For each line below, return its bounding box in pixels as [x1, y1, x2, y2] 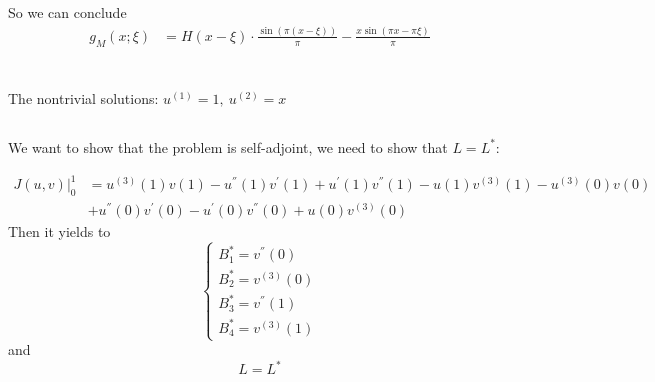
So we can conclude [8, 2, 127, 22]
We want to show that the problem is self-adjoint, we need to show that [8, 136, 448, 157]
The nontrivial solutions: [8, 87, 159, 108]
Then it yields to [8, 221, 111, 241]
